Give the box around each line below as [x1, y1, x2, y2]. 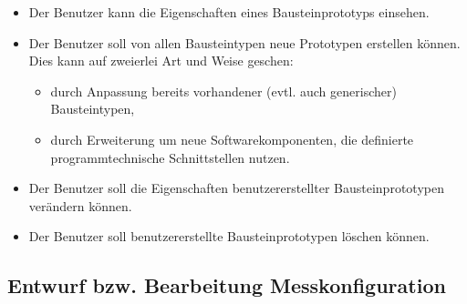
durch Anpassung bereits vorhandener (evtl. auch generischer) [50, 81, 397, 100]
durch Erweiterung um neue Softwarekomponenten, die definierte [50, 129, 414, 148]
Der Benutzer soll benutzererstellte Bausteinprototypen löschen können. [28, 227, 430, 246]
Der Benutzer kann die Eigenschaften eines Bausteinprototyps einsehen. [28, 3, 430, 21]
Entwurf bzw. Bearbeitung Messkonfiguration [7, 271, 446, 299]
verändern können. [28, 196, 132, 215]
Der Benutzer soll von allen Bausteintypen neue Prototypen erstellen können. [28, 33, 461, 52]
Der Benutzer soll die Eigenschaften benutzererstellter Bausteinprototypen [28, 178, 444, 198]
